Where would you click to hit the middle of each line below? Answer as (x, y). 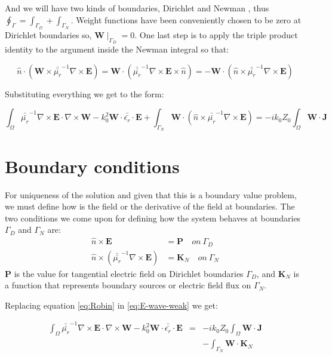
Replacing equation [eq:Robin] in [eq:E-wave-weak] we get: (111, 305)
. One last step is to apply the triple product (216, 34)
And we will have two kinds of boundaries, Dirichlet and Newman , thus (137, 8)
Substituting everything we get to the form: (84, 93)
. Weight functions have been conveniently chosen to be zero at (186, 19)
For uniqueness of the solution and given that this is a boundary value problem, (151, 194)
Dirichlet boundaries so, (48, 34)
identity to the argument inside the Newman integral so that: (117, 49)
